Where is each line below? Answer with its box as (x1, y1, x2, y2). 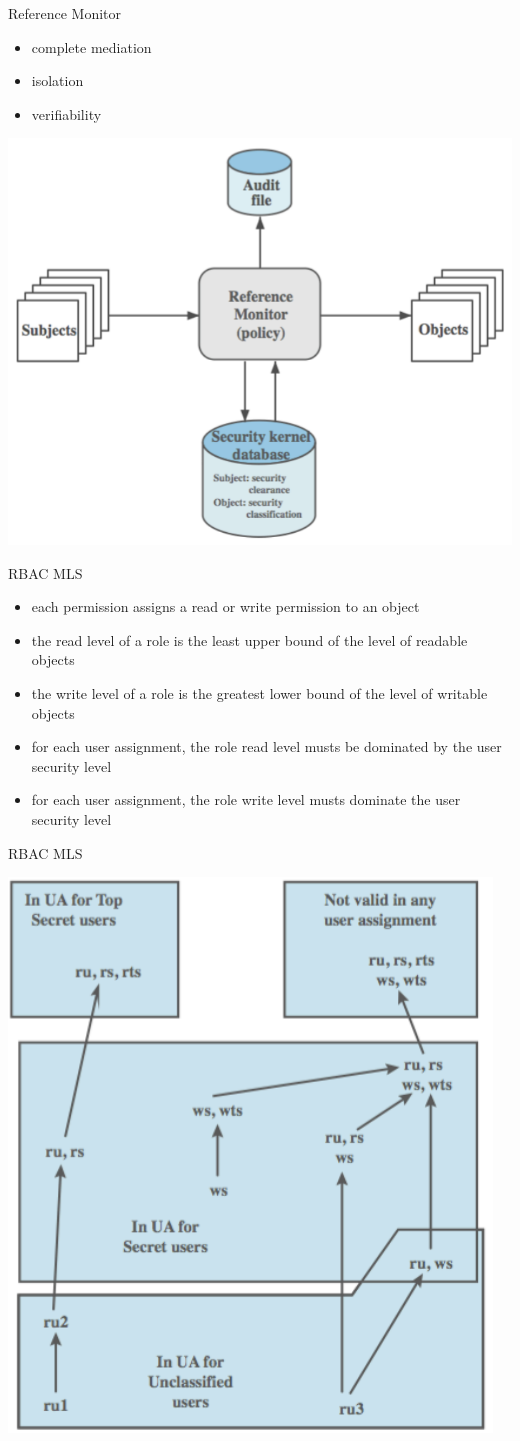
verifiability (31, 103, 102, 124)
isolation (31, 70, 84, 91)
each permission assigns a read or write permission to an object (31, 596, 420, 617)
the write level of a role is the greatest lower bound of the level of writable (31, 682, 488, 703)
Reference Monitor (8, 3, 122, 23)
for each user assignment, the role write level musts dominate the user (31, 789, 461, 810)
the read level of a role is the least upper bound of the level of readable (31, 629, 468, 650)
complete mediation (31, 36, 152, 57)
